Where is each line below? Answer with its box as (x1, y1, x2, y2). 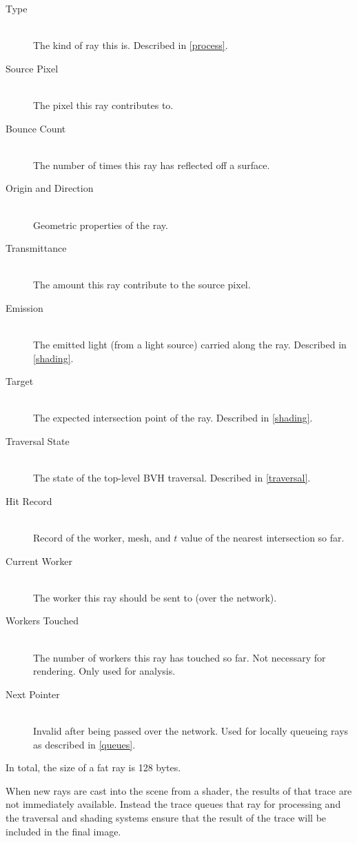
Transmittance (6, 241, 67, 255)
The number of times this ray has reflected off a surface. (33, 157, 270, 172)
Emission (6, 300, 43, 315)
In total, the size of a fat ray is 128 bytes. (6, 760, 181, 775)
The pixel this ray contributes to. (33, 97, 174, 112)
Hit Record (6, 493, 52, 508)
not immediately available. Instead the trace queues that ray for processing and (6, 797, 341, 811)
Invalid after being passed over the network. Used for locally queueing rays (33, 723, 349, 737)
